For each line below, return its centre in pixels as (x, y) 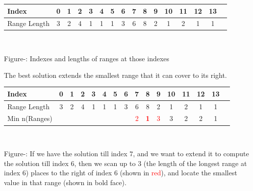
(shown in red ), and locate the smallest (178, 173)
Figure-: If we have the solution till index (66, 154)
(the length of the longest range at (195, 163)
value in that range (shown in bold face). (65, 182)
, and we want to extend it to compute (191, 154)
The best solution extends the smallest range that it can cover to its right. (115, 75)
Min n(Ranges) (30, 118)
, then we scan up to (105, 163)
